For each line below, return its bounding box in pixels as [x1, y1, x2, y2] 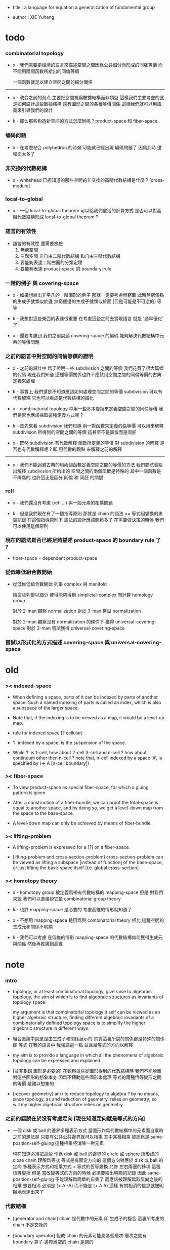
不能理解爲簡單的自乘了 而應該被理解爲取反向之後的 [55, 1176, 163, 1182]
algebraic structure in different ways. [12, 1025, 90, 1031]
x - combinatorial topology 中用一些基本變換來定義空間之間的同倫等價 [12, 406, 158, 412]
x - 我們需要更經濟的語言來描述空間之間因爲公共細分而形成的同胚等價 [12, 62, 157, 68]
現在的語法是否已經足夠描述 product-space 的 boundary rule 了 [5, 537, 161, 544]
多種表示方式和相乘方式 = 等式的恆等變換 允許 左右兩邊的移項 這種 [22, 1163, 161, 1169]
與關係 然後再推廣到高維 [12, 941, 63, 947]
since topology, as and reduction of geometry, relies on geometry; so [12, 1096, 157, 1102]
